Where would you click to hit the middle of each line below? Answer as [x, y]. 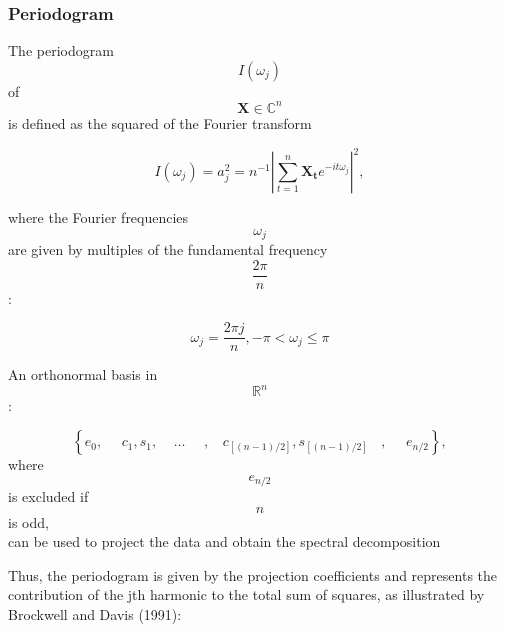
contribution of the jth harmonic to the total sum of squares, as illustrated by [246, 594]
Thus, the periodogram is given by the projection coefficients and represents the [253, 574]
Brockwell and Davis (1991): [95, 614]
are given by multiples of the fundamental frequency [168, 249]
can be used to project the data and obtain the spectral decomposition [224, 541]
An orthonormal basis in [83, 374]
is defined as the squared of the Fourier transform [160, 122]
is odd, [28, 521]
